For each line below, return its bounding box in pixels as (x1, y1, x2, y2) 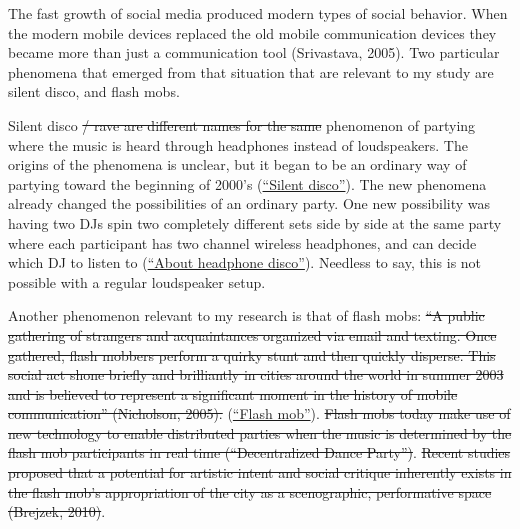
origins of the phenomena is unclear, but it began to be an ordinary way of (8, 154, 467, 175)
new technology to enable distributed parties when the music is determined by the (8, 422, 512, 443)
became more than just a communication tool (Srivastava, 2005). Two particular (8, 42, 500, 63)
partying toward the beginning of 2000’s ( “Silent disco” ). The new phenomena (8, 173, 487, 194)
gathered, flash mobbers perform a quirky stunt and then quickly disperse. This (8, 344, 496, 365)
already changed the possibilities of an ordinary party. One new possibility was (8, 193, 491, 214)
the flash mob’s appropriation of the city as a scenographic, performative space (8, 481, 492, 502)
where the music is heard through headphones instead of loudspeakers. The (8, 134, 468, 155)
